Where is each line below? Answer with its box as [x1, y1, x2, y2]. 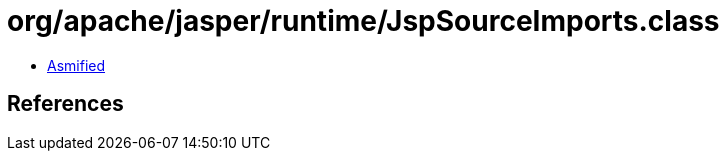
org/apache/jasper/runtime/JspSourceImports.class [7, 4, 720, 38]
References [7, 91, 124, 117]
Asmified [47, 56, 106, 74]
